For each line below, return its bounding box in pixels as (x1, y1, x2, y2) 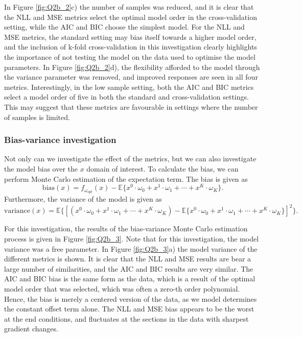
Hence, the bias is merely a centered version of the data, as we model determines (4, 293, 257, 304)
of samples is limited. (4, 111, 70, 122)
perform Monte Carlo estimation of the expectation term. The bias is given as (4, 173, 248, 184)
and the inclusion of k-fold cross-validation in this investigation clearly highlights (4, 41, 257, 52)
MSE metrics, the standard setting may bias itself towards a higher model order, (4, 31, 257, 42)
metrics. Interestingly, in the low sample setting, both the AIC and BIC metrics (4, 81, 254, 92)
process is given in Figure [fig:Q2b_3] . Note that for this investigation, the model (4, 233, 259, 244)
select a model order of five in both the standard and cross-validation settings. (4, 91, 249, 102)
